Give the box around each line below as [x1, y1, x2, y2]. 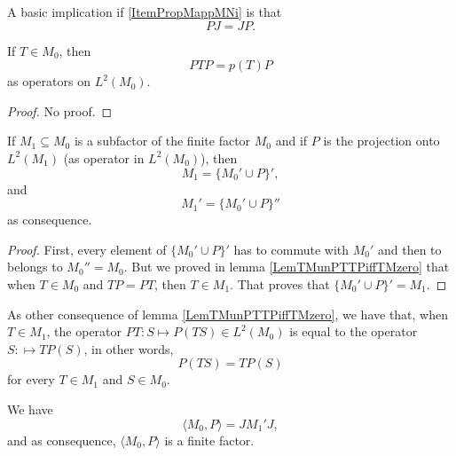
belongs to [7, 257, 63, 276]
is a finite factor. [164, 430, 255, 449]
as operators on [7, 72, 90, 90]
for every [7, 370, 55, 389]
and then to [377, 240, 442, 258]
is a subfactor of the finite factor [74, 131, 251, 150]
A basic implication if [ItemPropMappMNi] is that [7, 3, 282, 20]
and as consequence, [7, 430, 116, 449]
